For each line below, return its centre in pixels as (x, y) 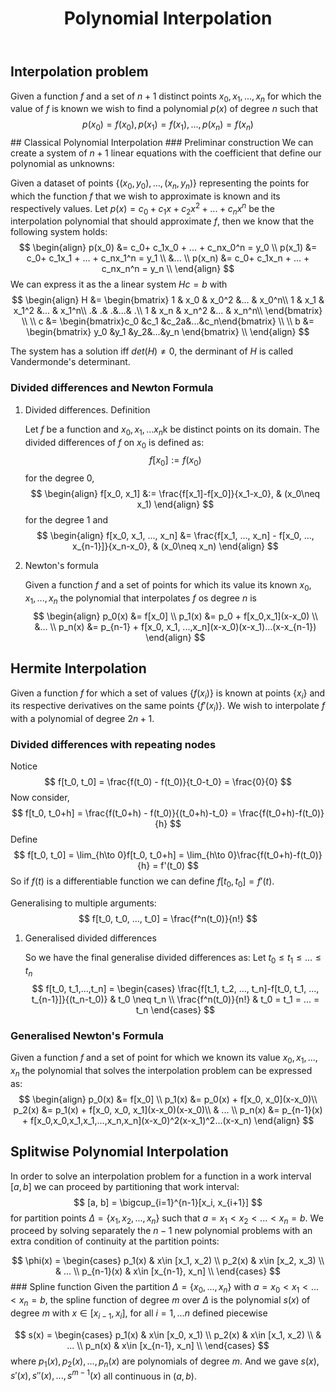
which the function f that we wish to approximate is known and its (145, 196)
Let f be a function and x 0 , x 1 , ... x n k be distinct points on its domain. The (172, 430)
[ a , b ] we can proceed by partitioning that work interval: (125, 1186)
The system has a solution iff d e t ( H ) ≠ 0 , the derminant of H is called (152, 351)
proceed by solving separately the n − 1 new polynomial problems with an (161, 1231)
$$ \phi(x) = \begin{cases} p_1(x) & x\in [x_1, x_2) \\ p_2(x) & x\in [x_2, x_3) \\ (168, 1261)
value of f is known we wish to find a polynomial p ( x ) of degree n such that (164, 109)
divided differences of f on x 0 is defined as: (114, 443)
